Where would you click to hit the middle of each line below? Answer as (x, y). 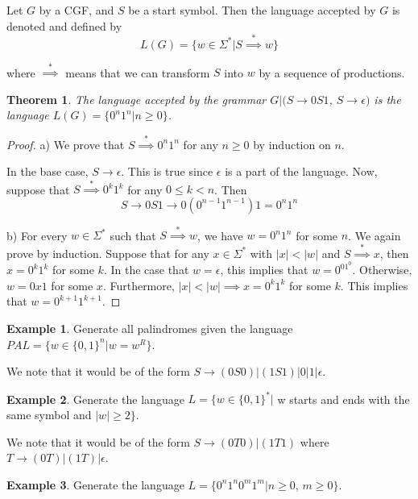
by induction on (292, 144)
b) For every (37, 235)
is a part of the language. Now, (301, 171)
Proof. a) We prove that (66, 144)
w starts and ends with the (344, 399)
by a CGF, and (77, 10)
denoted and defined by (64, 25)
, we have (220, 235)
